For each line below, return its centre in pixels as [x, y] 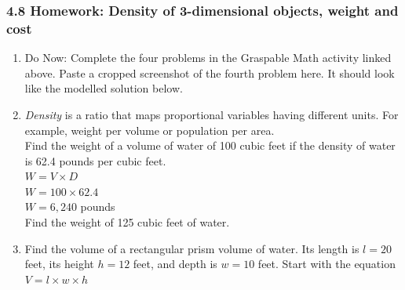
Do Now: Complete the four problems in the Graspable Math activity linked [208, 58]
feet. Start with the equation [327, 264]
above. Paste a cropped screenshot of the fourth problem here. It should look [210, 72]
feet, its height [59, 264]
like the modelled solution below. [104, 88]
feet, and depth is [175, 264]
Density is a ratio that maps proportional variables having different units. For [212, 114]
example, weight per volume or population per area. [150, 130]
